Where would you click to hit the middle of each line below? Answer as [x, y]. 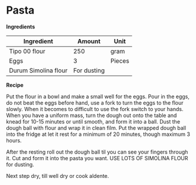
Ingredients [21, 27]
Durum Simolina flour [38, 70]
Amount [89, 41]
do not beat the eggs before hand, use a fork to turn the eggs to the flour [95, 103]
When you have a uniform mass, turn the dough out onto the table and [92, 115]
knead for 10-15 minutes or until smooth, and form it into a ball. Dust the [93, 121]
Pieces [120, 61]
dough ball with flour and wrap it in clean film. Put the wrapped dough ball [96, 128]
